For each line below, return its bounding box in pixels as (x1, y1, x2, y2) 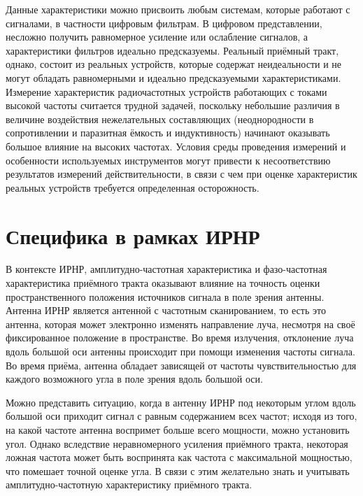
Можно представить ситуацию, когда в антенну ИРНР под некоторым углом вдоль (6, 395, 356, 409)
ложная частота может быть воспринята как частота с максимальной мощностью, (6, 450, 353, 465)
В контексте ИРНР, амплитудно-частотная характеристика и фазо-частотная (6, 262, 327, 276)
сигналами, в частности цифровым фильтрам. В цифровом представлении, (6, 15, 322, 30)
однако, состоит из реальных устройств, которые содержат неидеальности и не (6, 57, 342, 71)
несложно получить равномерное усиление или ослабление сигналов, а (6, 29, 308, 44)
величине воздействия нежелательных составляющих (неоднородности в (6, 111, 314, 126)
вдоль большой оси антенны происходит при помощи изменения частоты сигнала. (6, 344, 355, 358)
